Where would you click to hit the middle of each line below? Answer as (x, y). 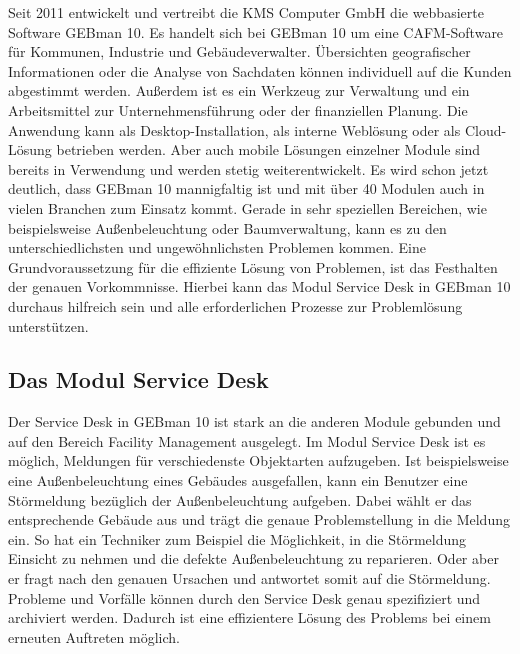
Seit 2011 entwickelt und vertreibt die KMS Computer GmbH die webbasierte (246, 12)
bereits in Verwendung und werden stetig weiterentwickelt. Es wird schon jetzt (248, 168)
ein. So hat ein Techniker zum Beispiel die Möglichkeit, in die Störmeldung (237, 538)
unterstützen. (48, 325)
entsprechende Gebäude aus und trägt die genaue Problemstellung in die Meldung (259, 519)
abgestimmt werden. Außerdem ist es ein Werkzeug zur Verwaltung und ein (239, 90)
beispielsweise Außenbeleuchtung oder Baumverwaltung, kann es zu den (227, 227)
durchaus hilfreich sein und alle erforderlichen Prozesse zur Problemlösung (235, 305)
